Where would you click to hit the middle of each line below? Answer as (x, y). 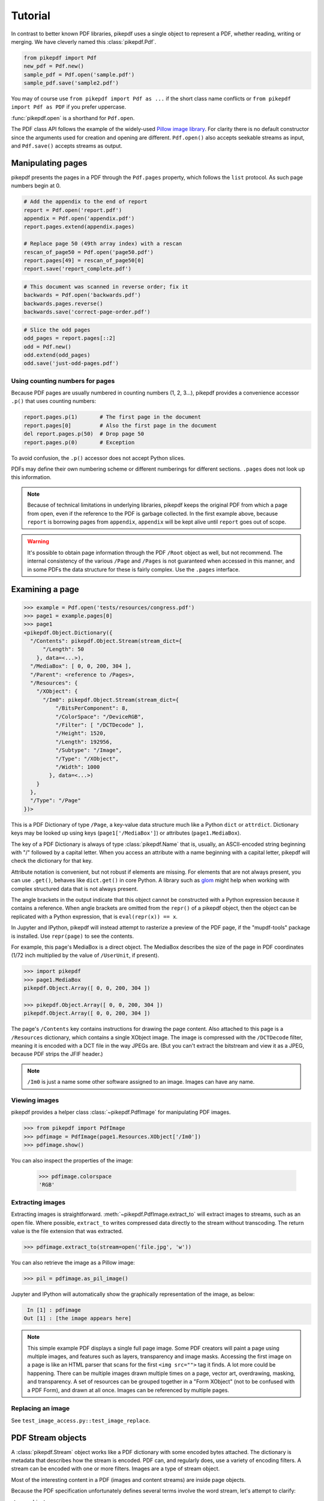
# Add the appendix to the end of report (85, 202)
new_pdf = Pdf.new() (54, 66)
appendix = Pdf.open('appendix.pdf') (79, 219)
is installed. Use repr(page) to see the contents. (73, 936)
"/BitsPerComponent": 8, (91, 708)
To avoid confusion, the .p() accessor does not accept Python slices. (98, 458)
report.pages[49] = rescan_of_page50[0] (84, 261)
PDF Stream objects (49, 1438)
